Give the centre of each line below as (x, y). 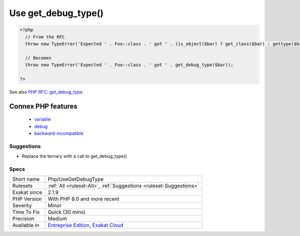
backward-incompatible (59, 133)
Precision (23, 219)
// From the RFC (45, 37)
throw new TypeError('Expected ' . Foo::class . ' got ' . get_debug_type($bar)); (129, 65)
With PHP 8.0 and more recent (83, 199)
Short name (26, 179)
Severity (22, 205)
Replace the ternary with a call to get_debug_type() (74, 156)
